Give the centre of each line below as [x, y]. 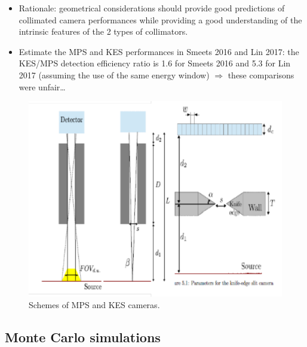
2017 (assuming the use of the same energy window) [114, 74]
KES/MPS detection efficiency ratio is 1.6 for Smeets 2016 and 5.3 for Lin [155, 63]
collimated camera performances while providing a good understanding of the [160, 19]
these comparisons [261, 74]
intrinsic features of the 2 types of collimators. [103, 31]
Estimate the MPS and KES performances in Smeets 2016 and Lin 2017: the [159, 51]
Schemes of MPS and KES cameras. [94, 305]
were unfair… [42, 86]
